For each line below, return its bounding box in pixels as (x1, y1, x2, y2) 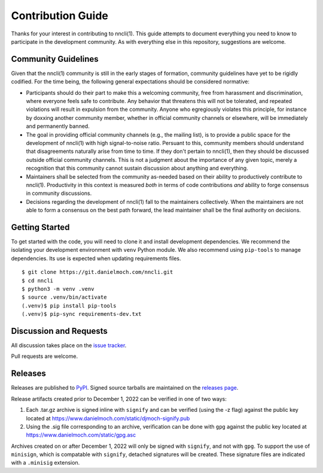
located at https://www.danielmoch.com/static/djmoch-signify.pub (26, 414, 190, 422)
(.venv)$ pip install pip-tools (22, 302, 117, 309)
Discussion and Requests (11, 326, 108, 336)
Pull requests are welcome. (11, 353, 78, 360)
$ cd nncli (22, 277, 54, 284)
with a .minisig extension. (11, 459, 80, 466)
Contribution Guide (11, 9, 109, 22)
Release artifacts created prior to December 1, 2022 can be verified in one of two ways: (11, 395, 227, 402)
